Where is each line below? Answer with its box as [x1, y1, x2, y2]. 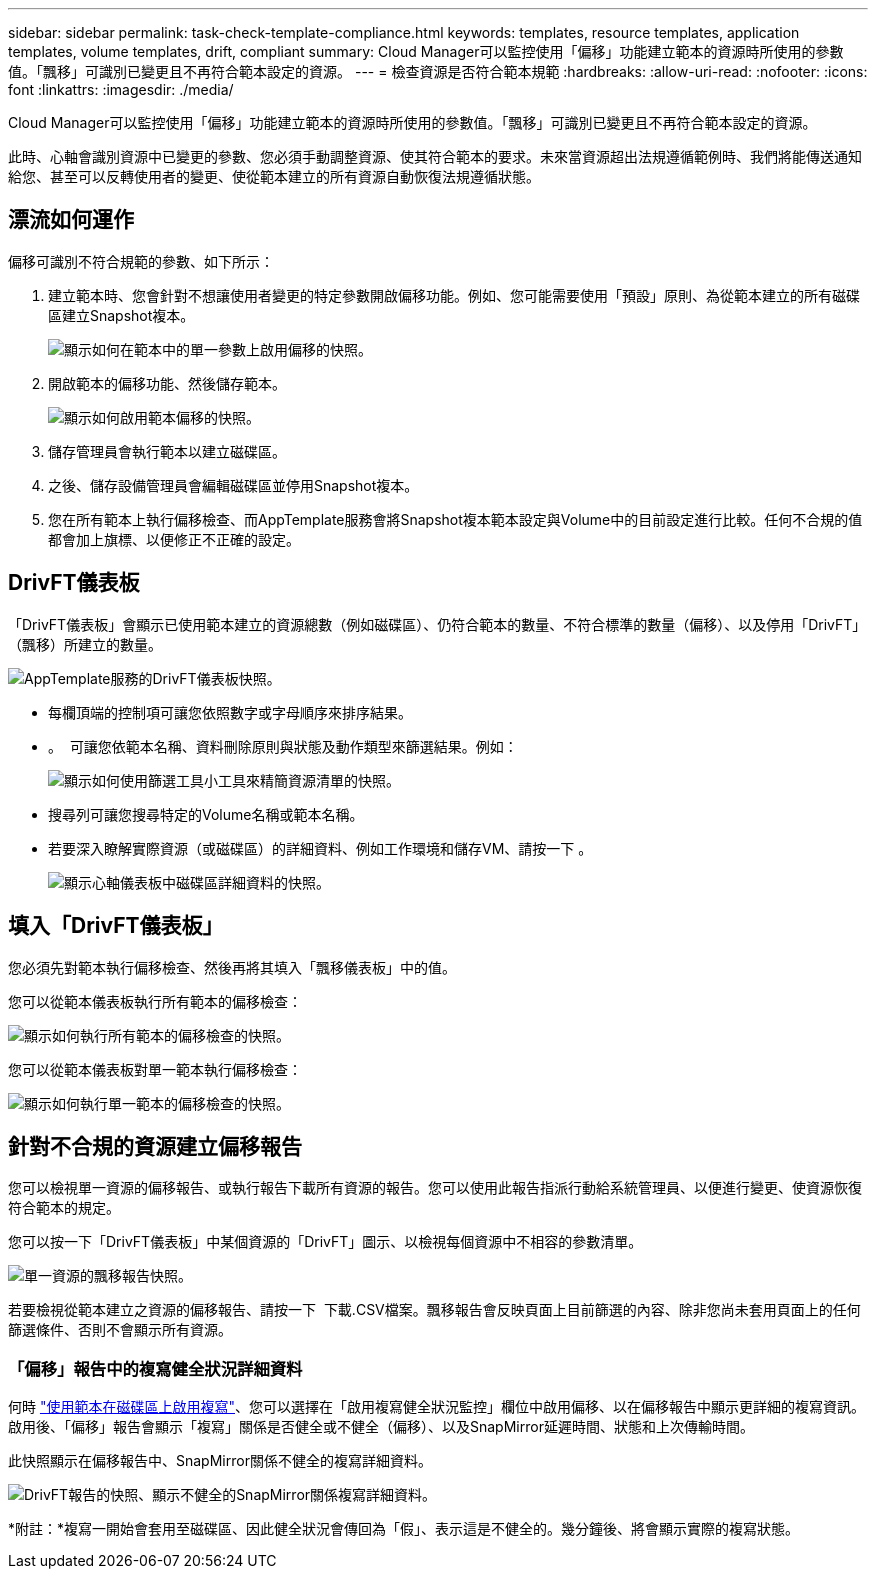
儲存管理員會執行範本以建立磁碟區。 [48, 442, 286, 460]
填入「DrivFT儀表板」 [8, 913, 224, 939]
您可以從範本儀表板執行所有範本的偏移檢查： [8, 992, 302, 1010]
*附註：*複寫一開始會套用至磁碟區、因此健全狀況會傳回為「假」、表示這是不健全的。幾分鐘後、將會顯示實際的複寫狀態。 [8, 1520, 800, 1538]
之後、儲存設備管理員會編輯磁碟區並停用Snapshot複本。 [48, 476, 419, 494]
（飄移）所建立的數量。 [8, 635, 162, 653]
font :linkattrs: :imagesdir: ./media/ [8, 81, 234, 98]
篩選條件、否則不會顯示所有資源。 [8, 1321, 232, 1339]
